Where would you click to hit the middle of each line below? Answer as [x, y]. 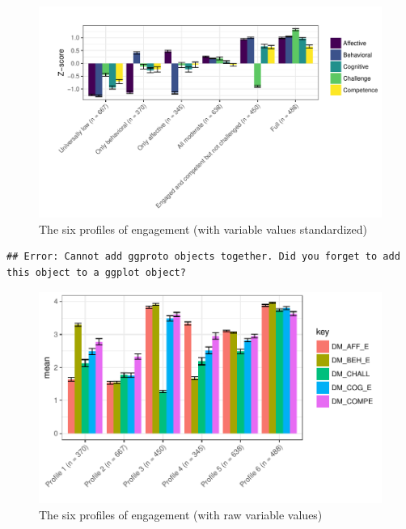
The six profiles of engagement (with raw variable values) [181, 514]
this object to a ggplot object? [96, 273]
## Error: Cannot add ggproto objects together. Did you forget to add [203, 257]
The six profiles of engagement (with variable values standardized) [203, 229]
